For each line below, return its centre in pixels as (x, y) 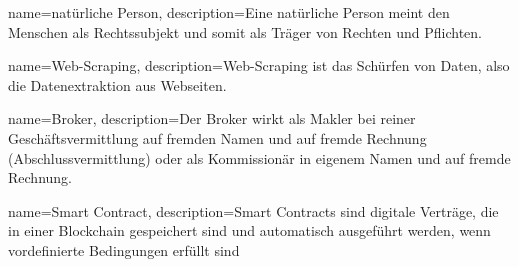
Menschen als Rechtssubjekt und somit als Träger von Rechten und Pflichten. (245, 31)
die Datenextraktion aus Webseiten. (117, 84)
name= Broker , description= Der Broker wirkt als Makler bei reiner (212, 118)
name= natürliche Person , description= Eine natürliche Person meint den (229, 12)
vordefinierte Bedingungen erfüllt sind (124, 249)
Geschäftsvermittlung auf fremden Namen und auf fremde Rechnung (217, 137)
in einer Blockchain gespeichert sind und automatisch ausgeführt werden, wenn (249, 230)
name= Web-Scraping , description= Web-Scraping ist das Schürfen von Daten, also (259, 65)
